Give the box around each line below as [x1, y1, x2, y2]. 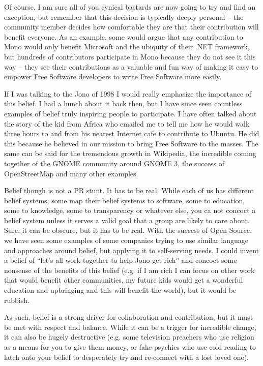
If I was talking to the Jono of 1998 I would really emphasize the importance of [4, 88, 252, 99]
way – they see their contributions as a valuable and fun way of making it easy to [4, 61, 258, 72]
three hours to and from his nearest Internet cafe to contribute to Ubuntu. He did [4, 128, 259, 139]
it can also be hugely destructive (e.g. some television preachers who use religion [4, 331, 254, 342]
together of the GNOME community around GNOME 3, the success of [4, 158, 224, 168]
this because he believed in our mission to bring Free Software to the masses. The [4, 138, 258, 148]
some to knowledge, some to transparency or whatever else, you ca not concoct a [4, 205, 256, 216]
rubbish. [4, 294, 30, 305]
